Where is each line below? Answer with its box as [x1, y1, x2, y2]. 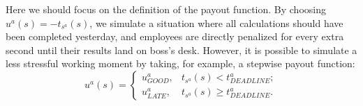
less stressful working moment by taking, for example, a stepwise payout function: [6, 56, 355, 71]
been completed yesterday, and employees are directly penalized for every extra [6, 29, 344, 44]
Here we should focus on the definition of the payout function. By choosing [6, 2, 326, 16]
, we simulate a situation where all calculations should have [89, 15, 343, 30]
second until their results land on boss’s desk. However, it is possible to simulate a [6, 42, 357, 57]
